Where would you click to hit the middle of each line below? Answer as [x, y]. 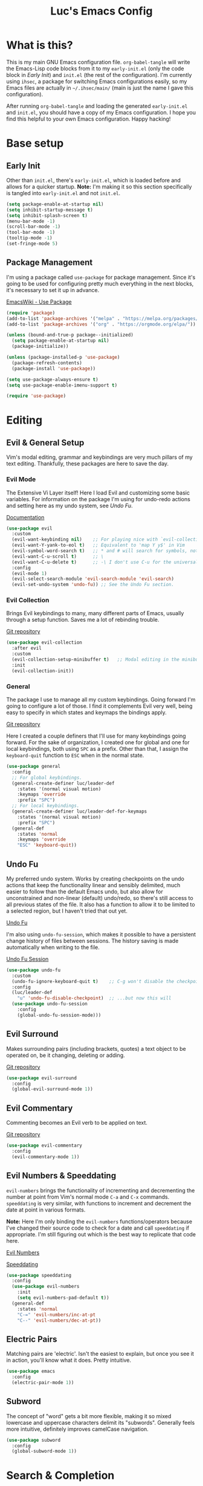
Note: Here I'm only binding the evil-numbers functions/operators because [99, 1221]
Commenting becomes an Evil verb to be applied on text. [77, 1123]
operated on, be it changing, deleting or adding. [66, 1055]
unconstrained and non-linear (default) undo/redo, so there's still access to [100, 898]
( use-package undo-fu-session [50, 1004]
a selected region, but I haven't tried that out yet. [67, 911]
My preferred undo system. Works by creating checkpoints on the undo [95, 878]
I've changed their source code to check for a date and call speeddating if [98, 1228]
